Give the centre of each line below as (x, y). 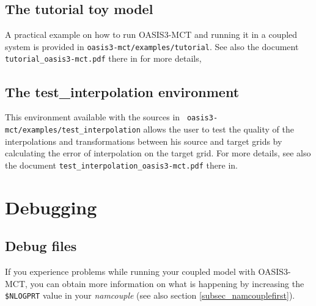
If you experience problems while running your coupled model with (130, 271)
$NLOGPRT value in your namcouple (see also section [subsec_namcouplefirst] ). (150, 295)
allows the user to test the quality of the (219, 129)
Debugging (51, 207)
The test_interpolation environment (122, 91)
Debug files (41, 246)
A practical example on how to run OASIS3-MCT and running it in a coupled (151, 35)
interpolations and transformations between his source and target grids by (144, 141)
